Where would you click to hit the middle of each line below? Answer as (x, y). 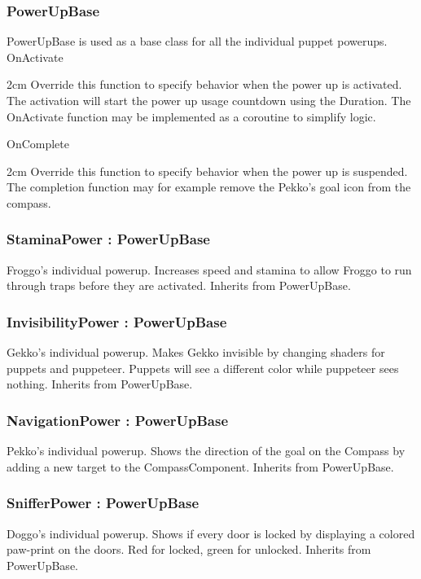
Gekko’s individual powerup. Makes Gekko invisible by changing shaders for (196, 352)
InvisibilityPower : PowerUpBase (117, 321)
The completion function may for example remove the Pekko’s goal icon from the (209, 187)
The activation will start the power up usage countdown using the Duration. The (209, 100)
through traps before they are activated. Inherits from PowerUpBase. (179, 285)
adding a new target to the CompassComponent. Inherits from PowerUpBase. (200, 466)
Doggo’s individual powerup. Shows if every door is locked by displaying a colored (211, 533)
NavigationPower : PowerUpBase (118, 420)
